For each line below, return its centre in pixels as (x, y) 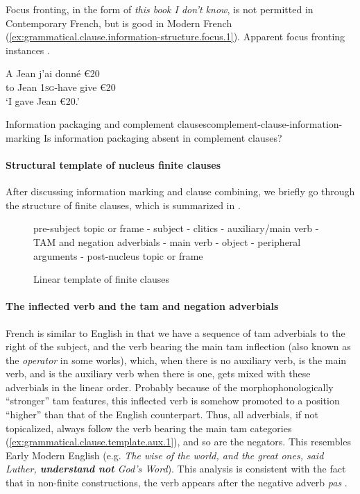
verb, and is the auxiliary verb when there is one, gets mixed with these (158, 373)
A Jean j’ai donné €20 (53, 73)
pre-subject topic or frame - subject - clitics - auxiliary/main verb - (176, 228)
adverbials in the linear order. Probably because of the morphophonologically (170, 387)
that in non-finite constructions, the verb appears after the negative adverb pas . (177, 483)
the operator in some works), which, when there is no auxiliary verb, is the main (176, 360)
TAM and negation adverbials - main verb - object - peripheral (167, 241)
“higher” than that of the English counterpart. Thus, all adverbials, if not (162, 414)
